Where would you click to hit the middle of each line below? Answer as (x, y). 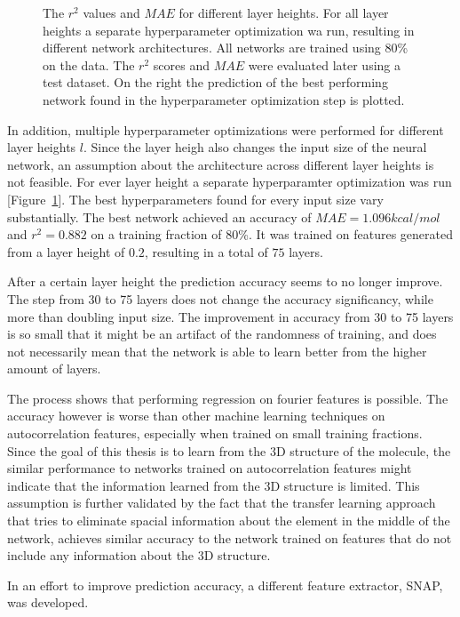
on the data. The (89, 64)
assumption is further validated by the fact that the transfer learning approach (222, 503)
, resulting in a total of (206, 251)
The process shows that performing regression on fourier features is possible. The (228, 398)
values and (111, 12)
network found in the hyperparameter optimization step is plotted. (224, 99)
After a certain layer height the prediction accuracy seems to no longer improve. (225, 281)
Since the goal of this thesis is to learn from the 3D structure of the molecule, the (229, 450)
